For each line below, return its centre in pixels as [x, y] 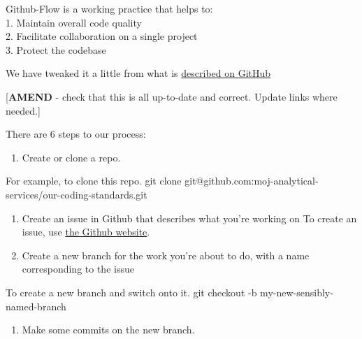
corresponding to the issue [78, 269]
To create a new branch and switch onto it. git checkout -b [131, 292]
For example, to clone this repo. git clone [94, 181]
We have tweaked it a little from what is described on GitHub [138, 73]
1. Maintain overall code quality [74, 22]
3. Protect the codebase [56, 49]
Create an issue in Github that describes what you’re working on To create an [189, 218]
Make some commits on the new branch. [108, 330]
